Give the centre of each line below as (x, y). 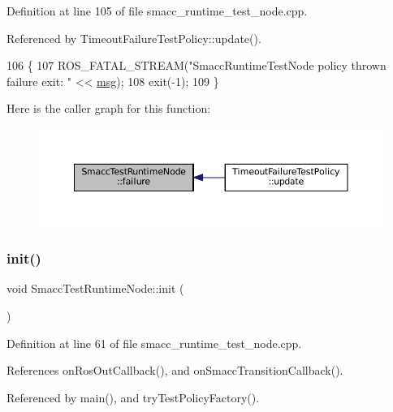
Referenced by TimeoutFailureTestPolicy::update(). (134, 38)
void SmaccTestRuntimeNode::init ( (95, 288)
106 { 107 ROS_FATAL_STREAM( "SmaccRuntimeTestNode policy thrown (196, 65)
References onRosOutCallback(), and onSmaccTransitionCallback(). (175, 370)
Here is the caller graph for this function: (109, 108)
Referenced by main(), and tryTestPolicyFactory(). (133, 397)
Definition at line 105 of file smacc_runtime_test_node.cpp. (157, 11)
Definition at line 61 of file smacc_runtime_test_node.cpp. (154, 343)
